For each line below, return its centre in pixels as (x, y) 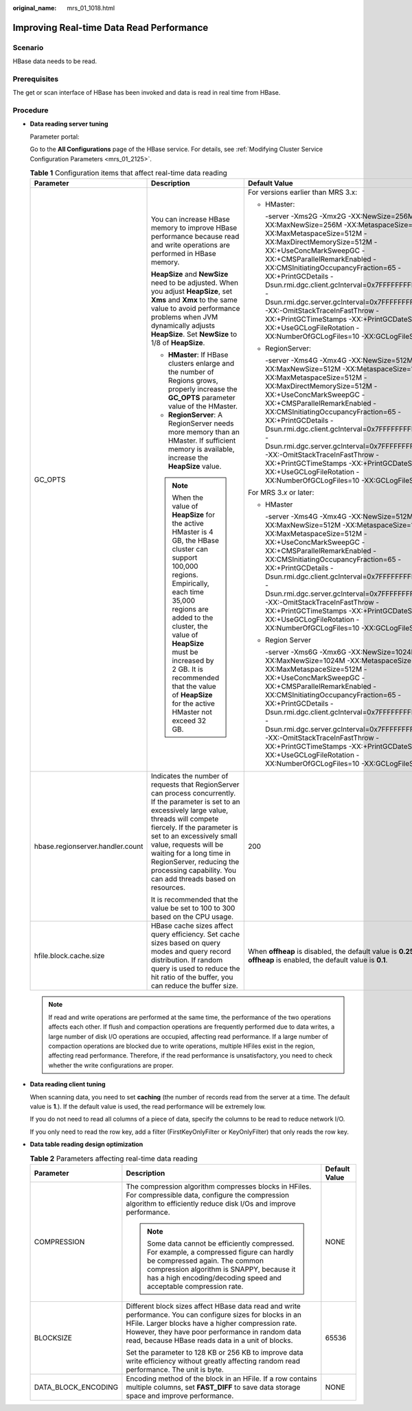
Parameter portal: (55, 137)
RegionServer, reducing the (195, 862)
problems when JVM (184, 317)
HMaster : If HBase (198, 355)
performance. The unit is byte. (175, 1369)
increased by (193, 661)
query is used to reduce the (195, 969)
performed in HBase (183, 254)
